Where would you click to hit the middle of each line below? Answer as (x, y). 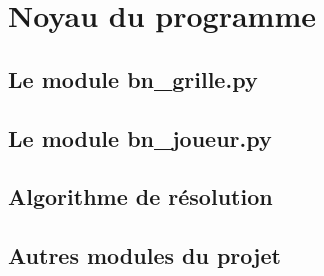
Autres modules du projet (144, 255)
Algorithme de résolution (140, 196)
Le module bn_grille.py (133, 78)
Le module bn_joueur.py (140, 137)
